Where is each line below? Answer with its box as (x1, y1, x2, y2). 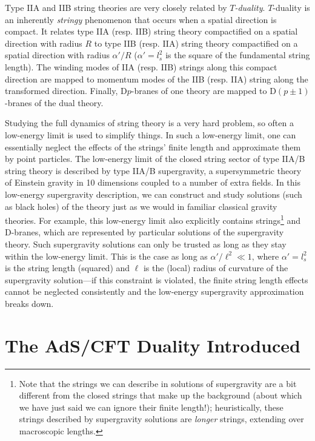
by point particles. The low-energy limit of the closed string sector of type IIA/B (5, 152, 305, 165)
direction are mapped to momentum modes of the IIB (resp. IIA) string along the (5, 72, 308, 85)
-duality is (273, 1, 310, 13)
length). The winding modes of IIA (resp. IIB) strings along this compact (5, 60, 277, 73)
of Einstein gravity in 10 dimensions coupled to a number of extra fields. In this (5, 176, 300, 189)
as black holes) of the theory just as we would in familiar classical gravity (5, 200, 277, 212)
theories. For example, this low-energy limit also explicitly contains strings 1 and (5, 212, 301, 226)
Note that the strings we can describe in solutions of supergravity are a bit (19, 377, 297, 389)
